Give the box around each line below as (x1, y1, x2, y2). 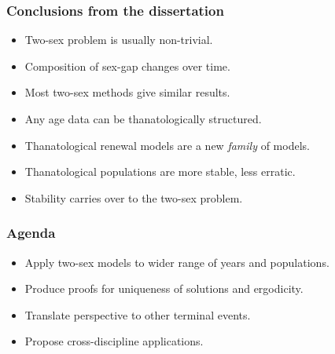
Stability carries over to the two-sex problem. (24, 189, 243, 206)
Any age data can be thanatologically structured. (24, 111, 262, 126)
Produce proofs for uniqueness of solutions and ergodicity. (24, 280, 304, 297)
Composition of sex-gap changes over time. (24, 57, 230, 74)
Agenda (6, 223, 56, 243)
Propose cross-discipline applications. (24, 333, 204, 349)
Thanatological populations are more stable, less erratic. (24, 163, 296, 180)
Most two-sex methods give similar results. (24, 84, 230, 100)
